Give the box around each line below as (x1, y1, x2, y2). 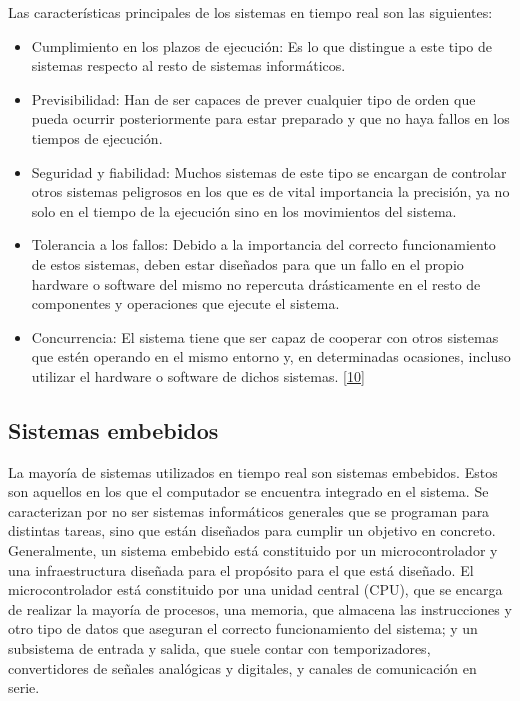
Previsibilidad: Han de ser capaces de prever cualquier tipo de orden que (31, 88, 476, 109)
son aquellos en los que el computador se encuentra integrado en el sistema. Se (8, 481, 489, 502)
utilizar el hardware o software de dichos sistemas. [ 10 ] (31, 365, 365, 386)
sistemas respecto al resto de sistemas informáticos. (31, 55, 346, 76)
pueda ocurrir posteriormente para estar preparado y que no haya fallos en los (31, 108, 510, 129)
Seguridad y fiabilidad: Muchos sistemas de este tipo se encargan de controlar (31, 161, 507, 182)
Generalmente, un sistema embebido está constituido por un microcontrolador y (8, 540, 498, 561)
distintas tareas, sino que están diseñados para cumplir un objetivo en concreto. (8, 520, 496, 541)
